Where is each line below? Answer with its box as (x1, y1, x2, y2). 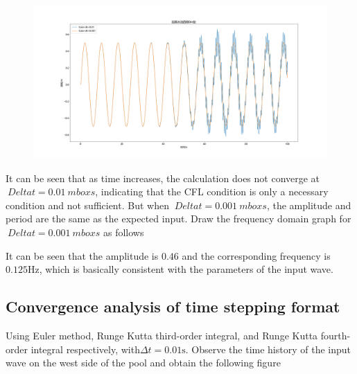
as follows (103, 225, 144, 240)
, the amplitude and (266, 197, 351, 212)
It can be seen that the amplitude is (6, 248, 159, 262)
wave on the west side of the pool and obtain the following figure (6, 355, 281, 370)
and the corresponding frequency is (182, 248, 331, 262)
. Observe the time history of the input (185, 341, 351, 356)
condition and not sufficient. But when (6, 197, 169, 212)
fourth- (320, 328, 351, 343)
